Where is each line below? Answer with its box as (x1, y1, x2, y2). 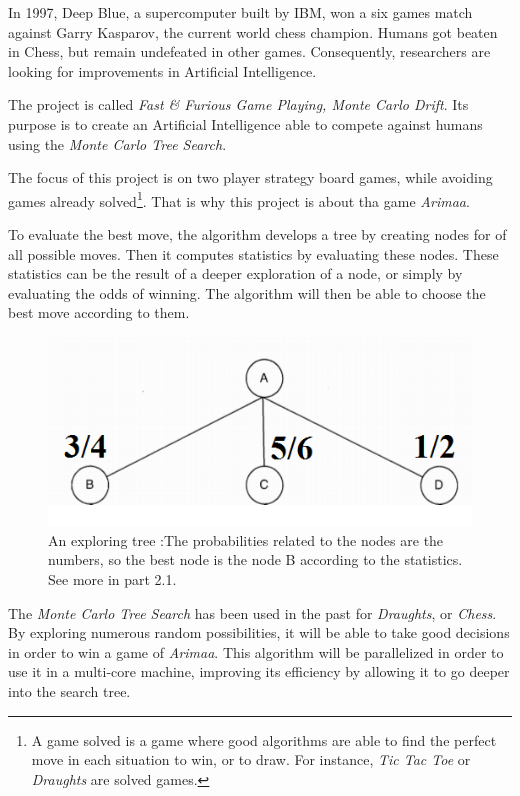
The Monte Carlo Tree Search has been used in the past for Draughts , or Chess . (8, 602, 497, 623)
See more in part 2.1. (48, 568, 177, 589)
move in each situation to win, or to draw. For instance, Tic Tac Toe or (31, 749, 471, 770)
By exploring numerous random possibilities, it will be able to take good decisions (8, 622, 510, 643)
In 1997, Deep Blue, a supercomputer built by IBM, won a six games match (8, 2, 473, 22)
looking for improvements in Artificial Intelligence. (8, 60, 317, 81)
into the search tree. (8, 680, 131, 701)
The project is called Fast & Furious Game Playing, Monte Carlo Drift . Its (8, 94, 469, 115)
